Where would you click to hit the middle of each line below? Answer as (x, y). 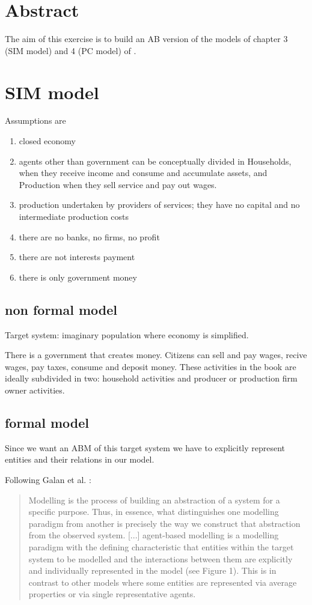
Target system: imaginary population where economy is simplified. (127, 334)
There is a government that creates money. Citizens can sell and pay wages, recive (156, 355)
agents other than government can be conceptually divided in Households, (155, 161)
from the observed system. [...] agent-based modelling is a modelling (154, 535)
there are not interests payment (77, 257)
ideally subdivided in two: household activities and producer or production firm (151, 378)
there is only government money (78, 277)
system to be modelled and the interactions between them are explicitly (161, 558)
